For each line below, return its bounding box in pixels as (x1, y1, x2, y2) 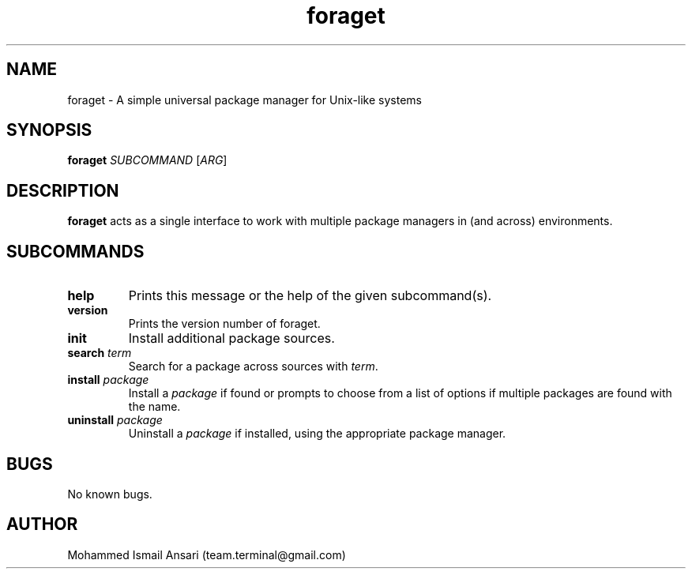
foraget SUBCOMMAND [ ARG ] (67, 153, 228, 167)
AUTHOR (6, 514, 78, 535)
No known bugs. (67, 487, 152, 501)
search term (67, 346, 132, 360)
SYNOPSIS (6, 120, 92, 141)
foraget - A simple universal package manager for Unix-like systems (67, 92, 422, 107)
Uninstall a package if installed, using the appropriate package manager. (128, 427, 506, 441)
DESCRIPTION (6, 180, 119, 201)
